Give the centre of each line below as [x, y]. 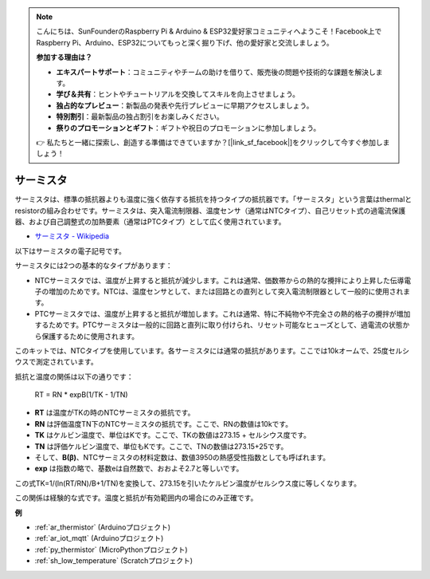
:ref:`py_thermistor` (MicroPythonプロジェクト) [111, 549]
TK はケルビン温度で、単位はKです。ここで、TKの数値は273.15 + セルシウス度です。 [172, 435]
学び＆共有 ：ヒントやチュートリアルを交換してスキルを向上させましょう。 [178, 94]
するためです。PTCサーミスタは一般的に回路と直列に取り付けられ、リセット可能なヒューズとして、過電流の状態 [219, 325]
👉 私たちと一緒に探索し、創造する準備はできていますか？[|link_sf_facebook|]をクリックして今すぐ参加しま [213, 142]
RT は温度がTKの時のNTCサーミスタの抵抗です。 [115, 413]
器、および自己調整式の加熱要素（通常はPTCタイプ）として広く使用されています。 [150, 221]
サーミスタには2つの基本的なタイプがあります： [94, 266]
